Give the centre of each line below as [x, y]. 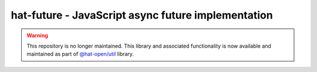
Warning [37, 35]
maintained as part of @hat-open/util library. [80, 54]
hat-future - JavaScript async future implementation [142, 15]
